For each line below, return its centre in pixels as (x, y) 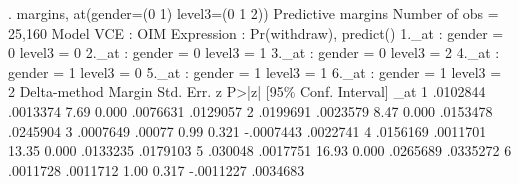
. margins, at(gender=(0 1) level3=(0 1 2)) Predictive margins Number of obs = (253, 13)
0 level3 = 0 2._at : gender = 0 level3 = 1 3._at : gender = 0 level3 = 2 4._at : (254, 52)
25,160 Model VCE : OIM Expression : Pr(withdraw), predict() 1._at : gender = (256, 32)
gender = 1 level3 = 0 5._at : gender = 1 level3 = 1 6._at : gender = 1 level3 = (255, 71)
